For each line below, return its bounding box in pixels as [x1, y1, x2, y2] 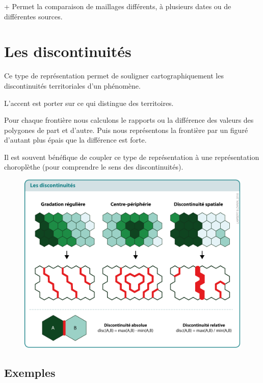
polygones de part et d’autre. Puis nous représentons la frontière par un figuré [4, 124, 248, 135]
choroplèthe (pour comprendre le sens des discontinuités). [4, 161, 183, 172]
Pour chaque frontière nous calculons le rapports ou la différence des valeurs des [4, 115, 254, 125]
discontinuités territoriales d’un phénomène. [4, 80, 141, 91]
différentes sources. [4, 11, 63, 21]
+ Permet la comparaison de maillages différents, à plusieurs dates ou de [4, 1, 231, 11]
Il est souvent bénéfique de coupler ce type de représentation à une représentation [4, 151, 259, 162]
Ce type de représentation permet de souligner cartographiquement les [4, 70, 224, 81]
